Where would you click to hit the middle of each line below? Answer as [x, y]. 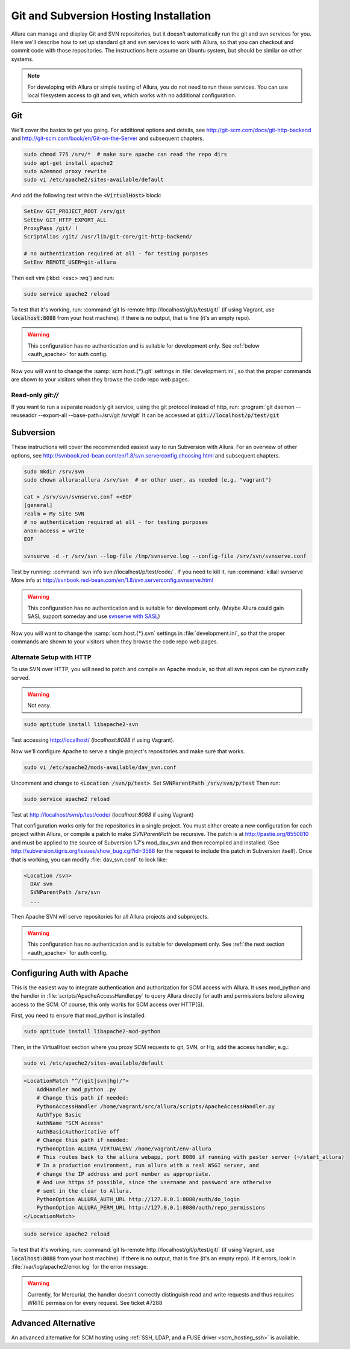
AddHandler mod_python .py [77, 1089]
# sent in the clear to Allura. [84, 1191]
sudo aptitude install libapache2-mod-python [92, 1031]
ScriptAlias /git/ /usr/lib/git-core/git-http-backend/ [108, 237]
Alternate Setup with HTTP [51, 657]
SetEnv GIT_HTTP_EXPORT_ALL [65, 220]
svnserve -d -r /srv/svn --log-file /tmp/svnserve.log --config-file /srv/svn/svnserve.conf [165, 556]
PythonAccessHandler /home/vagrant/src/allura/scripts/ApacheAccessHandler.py [156, 1106]
